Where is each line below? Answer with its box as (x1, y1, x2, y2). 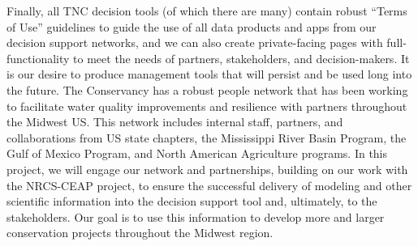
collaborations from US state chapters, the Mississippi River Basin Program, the (6, 129, 407, 146)
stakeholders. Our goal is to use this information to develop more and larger (6, 208, 385, 225)
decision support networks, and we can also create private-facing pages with (6, 34, 383, 51)
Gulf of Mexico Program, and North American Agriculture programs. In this (6, 145, 388, 162)
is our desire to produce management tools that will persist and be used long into (6, 66, 412, 83)
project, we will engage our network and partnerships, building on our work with (6, 160, 408, 177)
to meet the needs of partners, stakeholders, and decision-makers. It (73, 49, 410, 66)
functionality (6, 49, 70, 66)
